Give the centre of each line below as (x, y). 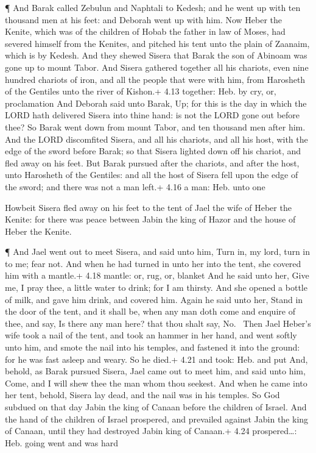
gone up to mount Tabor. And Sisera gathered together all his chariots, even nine (157, 67)
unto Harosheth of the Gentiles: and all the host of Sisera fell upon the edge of (152, 175)
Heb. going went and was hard (62, 442)
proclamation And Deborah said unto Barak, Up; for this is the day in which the (156, 103)
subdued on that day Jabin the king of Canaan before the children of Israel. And (156, 407)
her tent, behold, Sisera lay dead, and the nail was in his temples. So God (142, 395)
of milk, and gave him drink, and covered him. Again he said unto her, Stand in (154, 299)
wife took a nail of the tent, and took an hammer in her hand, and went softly (151, 335)
